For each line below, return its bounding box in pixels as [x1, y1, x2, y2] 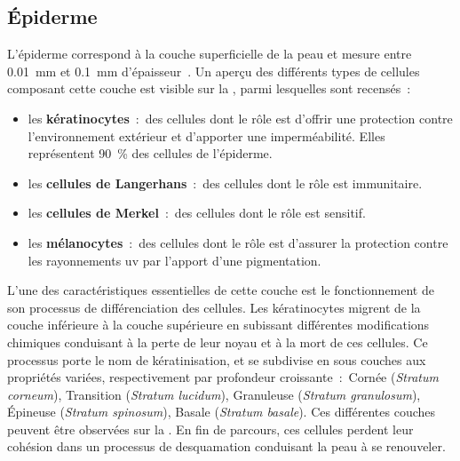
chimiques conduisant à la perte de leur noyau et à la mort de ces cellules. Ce [7, 332, 428, 351]
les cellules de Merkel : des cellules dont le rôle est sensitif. [28, 203, 366, 222]
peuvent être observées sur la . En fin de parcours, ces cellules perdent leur [7, 419, 414, 438]
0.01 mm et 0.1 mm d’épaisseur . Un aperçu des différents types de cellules [7, 61, 420, 80]
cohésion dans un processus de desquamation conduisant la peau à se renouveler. [7, 437, 446, 456]
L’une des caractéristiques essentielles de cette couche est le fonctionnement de [7, 281, 434, 299]
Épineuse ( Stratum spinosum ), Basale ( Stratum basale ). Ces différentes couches [7, 402, 436, 421]
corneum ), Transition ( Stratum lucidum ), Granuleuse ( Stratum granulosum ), [7, 385, 421, 403]
